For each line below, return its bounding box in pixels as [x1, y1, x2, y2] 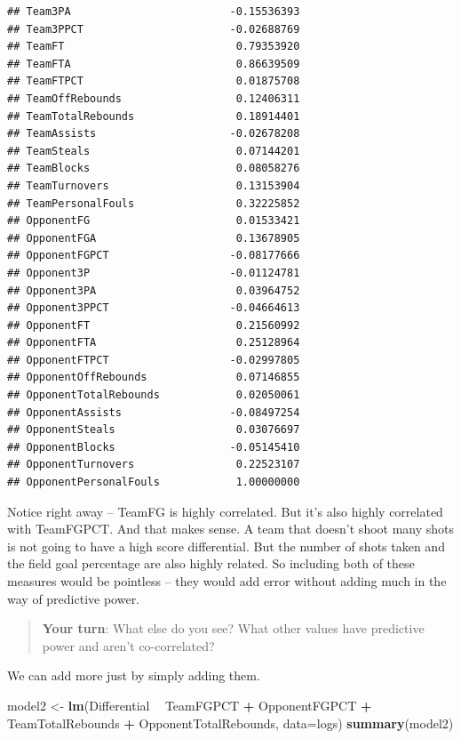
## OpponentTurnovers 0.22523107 [7, 458, 300, 471]
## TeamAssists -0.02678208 [7, 127, 300, 141]
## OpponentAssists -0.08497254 [7, 406, 300, 419]
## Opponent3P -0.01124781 [7, 266, 300, 279]
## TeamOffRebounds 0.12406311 [7, 92, 300, 105]
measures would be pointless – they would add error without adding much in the [7, 572, 447, 590]
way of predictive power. [7, 589, 140, 607]
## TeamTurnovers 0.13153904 [7, 179, 300, 192]
